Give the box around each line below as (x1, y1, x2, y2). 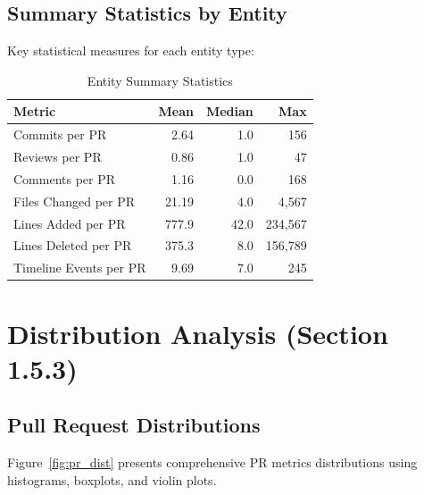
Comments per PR (13, 169, 116, 188)
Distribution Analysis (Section (7, 315, 388, 351)
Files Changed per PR (13, 191, 136, 210)
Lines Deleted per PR (13, 236, 132, 255)
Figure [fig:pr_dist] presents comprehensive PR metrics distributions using (7, 453, 418, 472)
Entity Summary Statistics (87, 71, 233, 89)
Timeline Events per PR (13, 258, 146, 277)
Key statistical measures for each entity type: (7, 41, 254, 60)
